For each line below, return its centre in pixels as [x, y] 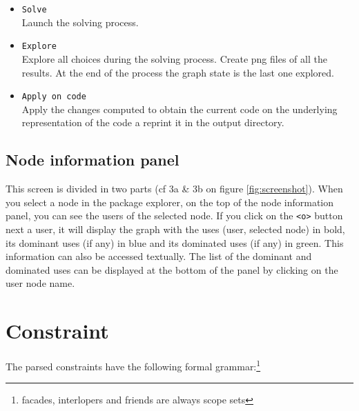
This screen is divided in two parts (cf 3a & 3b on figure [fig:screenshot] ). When [174, 189]
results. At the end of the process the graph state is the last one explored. [178, 72]
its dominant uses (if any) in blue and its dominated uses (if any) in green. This [175, 242]
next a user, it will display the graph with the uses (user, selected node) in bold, [175, 229]
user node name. [40, 283]
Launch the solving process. [80, 22]
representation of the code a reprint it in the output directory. [153, 122]
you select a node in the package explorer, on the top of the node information [170, 202]
